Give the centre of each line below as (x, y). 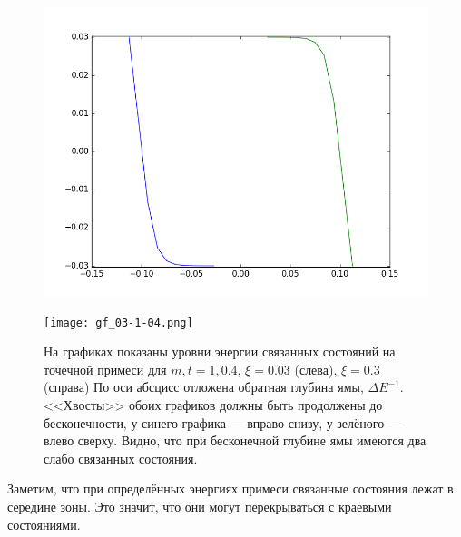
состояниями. (44, 524)
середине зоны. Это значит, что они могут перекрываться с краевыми (200, 506)
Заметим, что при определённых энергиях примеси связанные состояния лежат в (230, 488)
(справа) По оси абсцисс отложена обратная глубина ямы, (204, 387)
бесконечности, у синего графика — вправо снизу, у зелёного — (222, 422)
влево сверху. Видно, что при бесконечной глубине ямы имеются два (235, 440)
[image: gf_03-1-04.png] (118, 322)
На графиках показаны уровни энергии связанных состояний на (220, 351)
